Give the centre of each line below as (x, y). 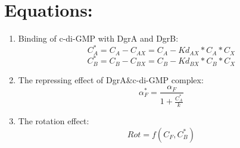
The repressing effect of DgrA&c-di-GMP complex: (111, 79)
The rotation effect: (54, 121)
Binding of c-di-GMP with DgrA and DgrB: (98, 38)
